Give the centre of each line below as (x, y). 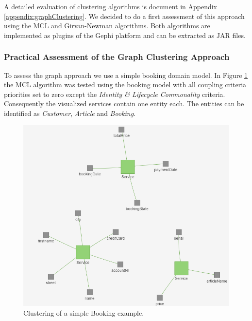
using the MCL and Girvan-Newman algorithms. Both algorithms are (107, 26)
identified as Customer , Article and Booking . (70, 113)
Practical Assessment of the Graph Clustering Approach (117, 57)
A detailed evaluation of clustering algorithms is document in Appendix (111, 6)
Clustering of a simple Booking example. (84, 312)
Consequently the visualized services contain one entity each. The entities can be (124, 104)
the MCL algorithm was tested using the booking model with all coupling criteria (125, 85)
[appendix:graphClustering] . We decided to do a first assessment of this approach (124, 16)
